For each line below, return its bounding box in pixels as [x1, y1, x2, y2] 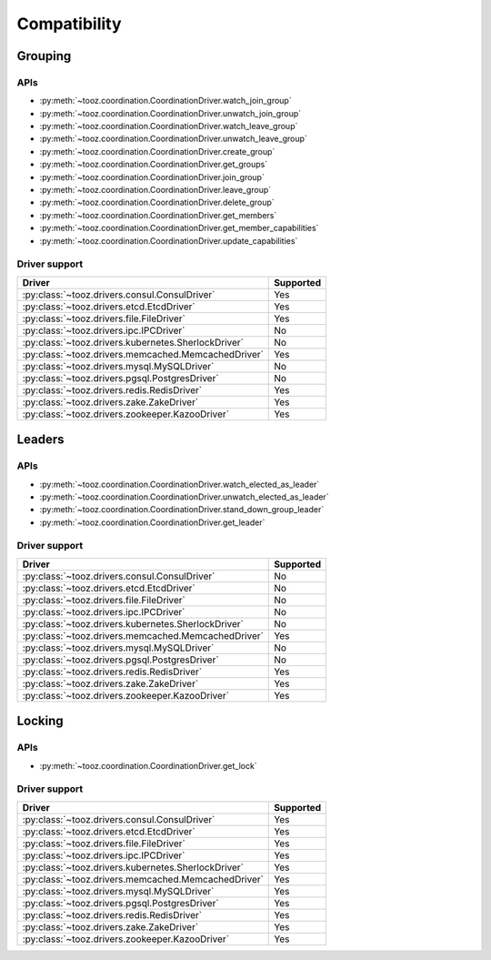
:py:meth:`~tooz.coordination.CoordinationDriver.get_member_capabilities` [39, 223, 319, 234]
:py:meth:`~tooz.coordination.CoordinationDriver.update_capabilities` [39, 235, 298, 246]
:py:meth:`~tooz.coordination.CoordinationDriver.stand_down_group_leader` [39, 504, 325, 515]
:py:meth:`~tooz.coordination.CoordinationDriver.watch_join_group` [39, 96, 292, 106]
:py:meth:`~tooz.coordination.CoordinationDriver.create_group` [39, 146, 276, 157]
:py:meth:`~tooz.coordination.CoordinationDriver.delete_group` [39, 197, 275, 208]
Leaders [16, 432, 65, 448]
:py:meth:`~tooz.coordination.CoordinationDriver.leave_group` [39, 185, 272, 196]
